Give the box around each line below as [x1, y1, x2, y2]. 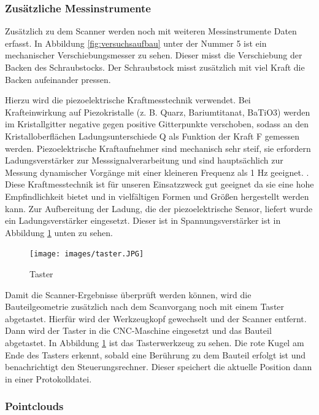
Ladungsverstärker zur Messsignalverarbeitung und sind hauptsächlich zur [5, 154, 283, 167]
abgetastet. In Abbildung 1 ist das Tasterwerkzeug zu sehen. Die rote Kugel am [5, 336, 304, 349]
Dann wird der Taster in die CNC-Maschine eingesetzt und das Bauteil [5, 324, 272, 337]
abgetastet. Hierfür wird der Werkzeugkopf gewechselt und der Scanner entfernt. [5, 312, 307, 325]
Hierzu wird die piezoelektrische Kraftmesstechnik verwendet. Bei [5, 93, 251, 106]
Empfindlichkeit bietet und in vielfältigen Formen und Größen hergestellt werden [5, 189, 309, 202]
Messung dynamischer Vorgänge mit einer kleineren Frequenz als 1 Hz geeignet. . [5, 165, 309, 178]
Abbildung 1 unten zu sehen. [5, 226, 113, 239]
